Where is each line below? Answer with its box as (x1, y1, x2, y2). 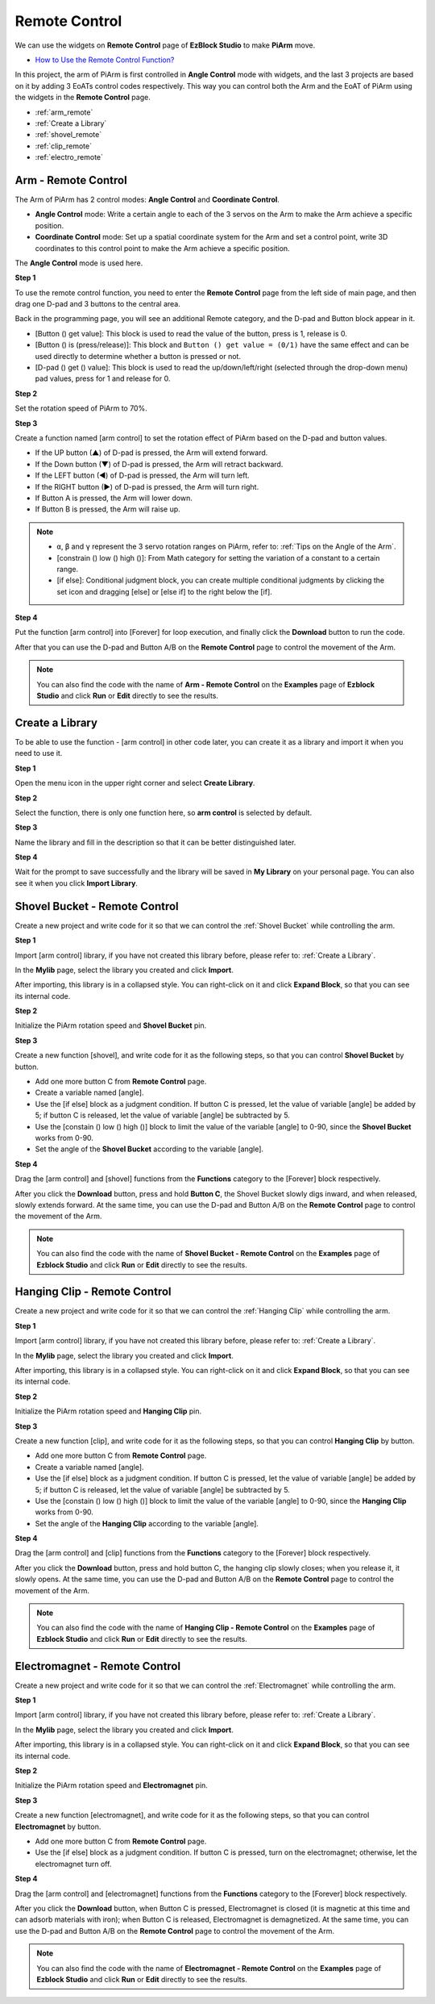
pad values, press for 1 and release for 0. (35, 374, 171, 383)
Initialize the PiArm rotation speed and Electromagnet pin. (14, 1781, 209, 1790)
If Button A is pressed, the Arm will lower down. (35, 493, 193, 503)
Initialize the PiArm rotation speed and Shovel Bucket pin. (14, 1021, 207, 1030)
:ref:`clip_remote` (35, 141, 93, 151)
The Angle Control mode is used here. (14, 258, 143, 268)
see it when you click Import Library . (14, 878, 139, 887)
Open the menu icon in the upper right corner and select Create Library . (14, 779, 255, 788)
